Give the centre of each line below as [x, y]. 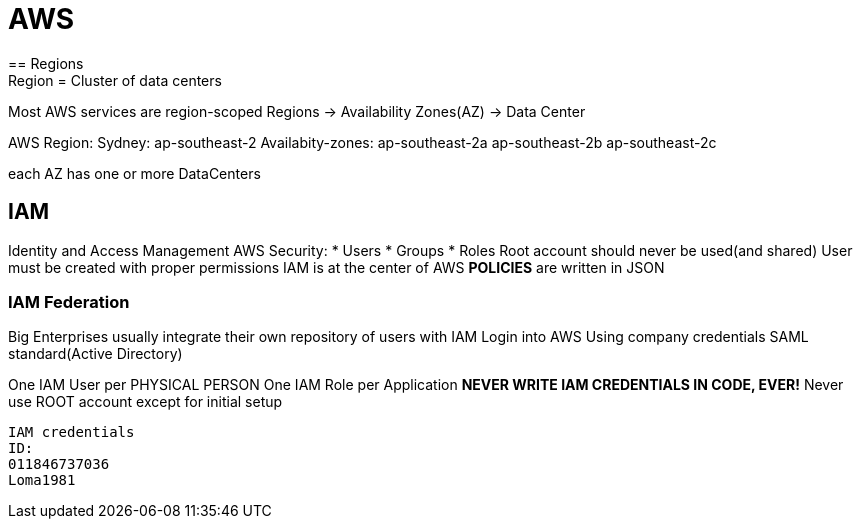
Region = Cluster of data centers [115, 80]
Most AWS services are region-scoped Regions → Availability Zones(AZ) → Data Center [297, 111]
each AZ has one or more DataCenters [134, 173]
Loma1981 [42, 480]
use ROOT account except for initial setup [145, 402]
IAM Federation [69, 301]
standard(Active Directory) [95, 354]
